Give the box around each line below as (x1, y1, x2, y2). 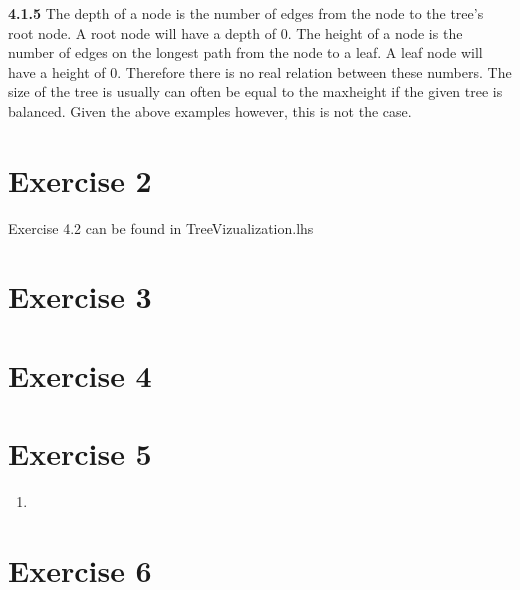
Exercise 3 (8, 276, 152, 317)
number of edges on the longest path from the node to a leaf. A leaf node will (8, 42, 483, 63)
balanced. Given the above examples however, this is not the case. (8, 100, 412, 121)
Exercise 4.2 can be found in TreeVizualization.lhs (8, 217, 314, 238)
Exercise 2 (8, 159, 152, 200)
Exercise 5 (8, 433, 152, 474)
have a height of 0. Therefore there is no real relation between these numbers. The (8, 61, 512, 82)
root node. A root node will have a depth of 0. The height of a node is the (8, 22, 463, 43)
